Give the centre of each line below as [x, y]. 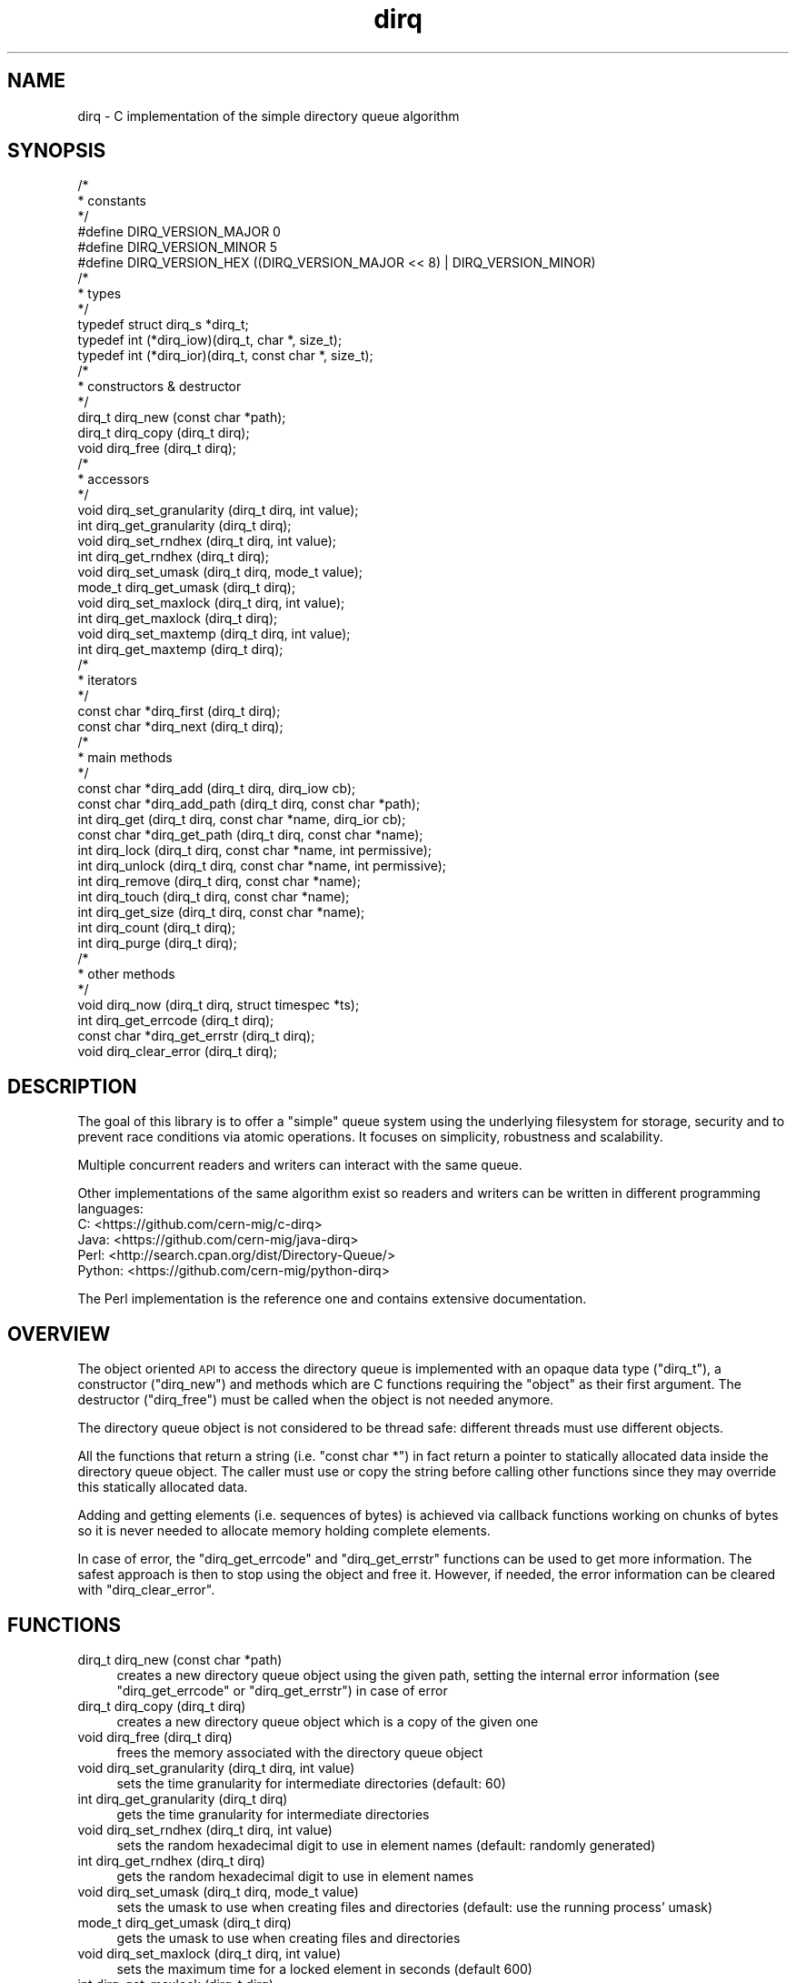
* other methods [126, 974]
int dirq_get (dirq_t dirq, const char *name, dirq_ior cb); [242, 820]
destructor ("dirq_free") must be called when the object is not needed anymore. [316, 1400]
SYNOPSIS [57, 151]
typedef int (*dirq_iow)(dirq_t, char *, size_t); [210, 340]
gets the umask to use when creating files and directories [289, 1938]
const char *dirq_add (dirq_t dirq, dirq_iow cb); [217, 789]
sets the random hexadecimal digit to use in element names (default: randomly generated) [386, 1845]
